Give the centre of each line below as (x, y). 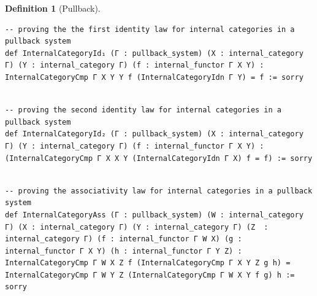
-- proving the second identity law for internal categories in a (143, 110)
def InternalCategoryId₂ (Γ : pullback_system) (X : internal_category (154, 134)
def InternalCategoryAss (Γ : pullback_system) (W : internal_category (154, 215)
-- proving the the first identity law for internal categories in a (150, 29)
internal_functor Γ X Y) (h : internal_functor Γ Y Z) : (124, 251)
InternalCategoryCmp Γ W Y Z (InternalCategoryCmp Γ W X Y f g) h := (150, 275)
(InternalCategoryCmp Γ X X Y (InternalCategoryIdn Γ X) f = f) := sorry (159, 158)
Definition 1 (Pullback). (53, 8)
